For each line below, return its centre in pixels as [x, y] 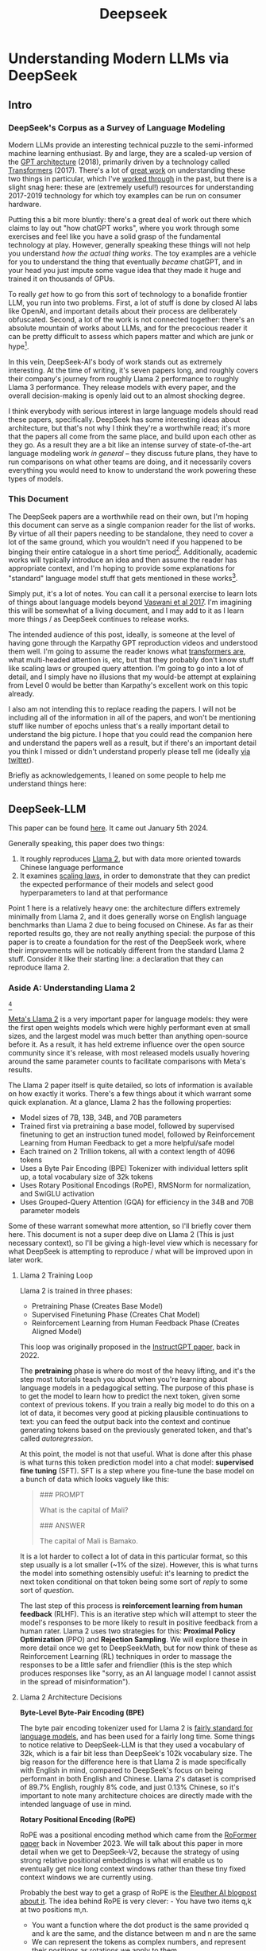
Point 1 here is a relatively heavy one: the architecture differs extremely [124, 907]
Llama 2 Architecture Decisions [71, 1697]
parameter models [50, 1211]
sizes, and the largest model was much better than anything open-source [128, 1036]
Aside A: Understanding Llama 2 [72, 988]
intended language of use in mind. [75, 1805]
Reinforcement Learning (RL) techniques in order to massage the [126, 1656]
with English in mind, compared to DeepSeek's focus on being [121, 1770]
